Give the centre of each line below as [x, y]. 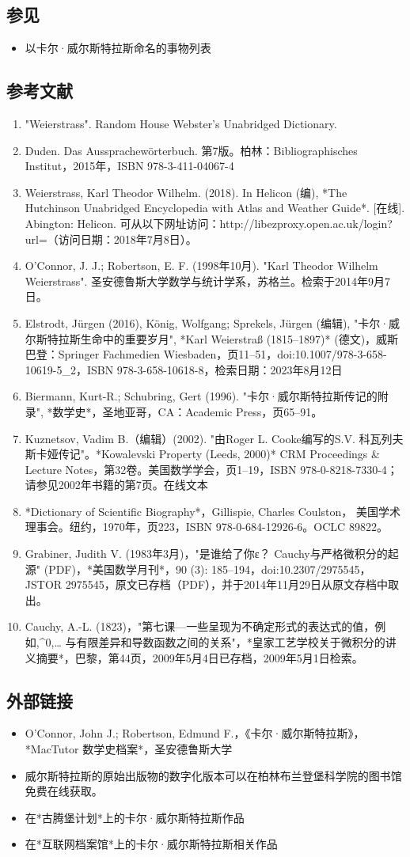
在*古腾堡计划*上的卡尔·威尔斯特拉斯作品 [135, 817]
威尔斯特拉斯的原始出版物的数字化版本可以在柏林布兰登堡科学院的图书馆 [213, 775]
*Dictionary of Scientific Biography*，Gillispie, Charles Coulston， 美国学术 [213, 511]
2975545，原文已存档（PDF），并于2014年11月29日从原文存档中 [227, 584]
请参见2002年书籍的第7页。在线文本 [116, 485]
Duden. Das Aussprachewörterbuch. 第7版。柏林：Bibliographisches [191, 150]
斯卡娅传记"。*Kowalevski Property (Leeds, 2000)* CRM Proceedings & [202, 454]
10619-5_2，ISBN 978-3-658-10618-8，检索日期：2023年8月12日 [184, 369]
